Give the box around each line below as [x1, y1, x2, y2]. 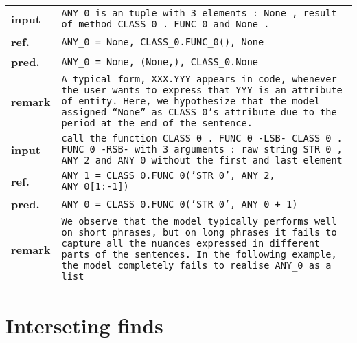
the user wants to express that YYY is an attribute [61, 85, 343, 96]
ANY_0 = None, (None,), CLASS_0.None [61, 56, 259, 67]
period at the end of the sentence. [61, 118, 253, 129]
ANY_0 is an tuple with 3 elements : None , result [61, 8, 337, 19]
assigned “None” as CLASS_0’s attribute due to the [61, 107, 337, 118]
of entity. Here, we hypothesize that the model [61, 96, 321, 107]
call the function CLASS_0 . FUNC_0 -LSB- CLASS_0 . [61, 133, 343, 144]
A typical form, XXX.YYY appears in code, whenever [61, 74, 337, 85]
